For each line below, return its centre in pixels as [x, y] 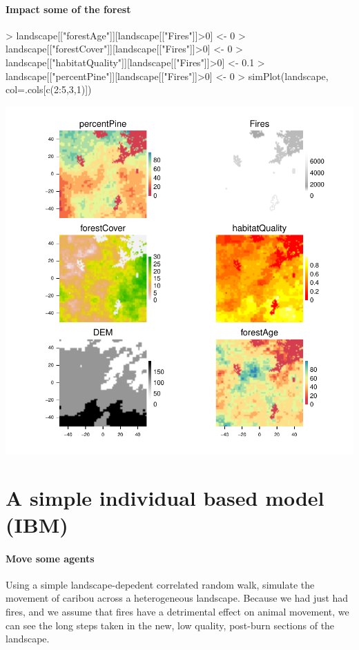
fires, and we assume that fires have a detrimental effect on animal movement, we [177, 611]
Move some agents [50, 558]
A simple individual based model [165, 497]
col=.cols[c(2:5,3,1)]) [49, 89]
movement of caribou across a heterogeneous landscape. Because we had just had [177, 598]
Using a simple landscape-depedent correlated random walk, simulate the [160, 584]
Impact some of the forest [68, 9]
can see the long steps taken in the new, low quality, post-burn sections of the [170, 625]
